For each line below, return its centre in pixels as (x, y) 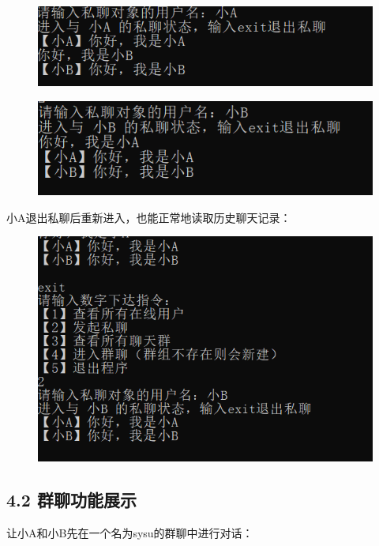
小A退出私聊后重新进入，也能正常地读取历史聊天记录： (149, 217)
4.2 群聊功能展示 (71, 500)
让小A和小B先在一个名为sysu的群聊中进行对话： (130, 533)
